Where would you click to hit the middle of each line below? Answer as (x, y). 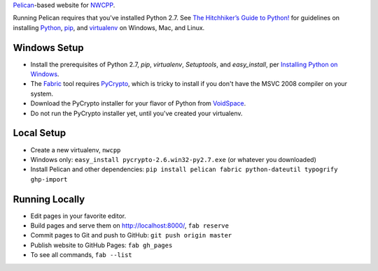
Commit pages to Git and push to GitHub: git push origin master (131, 235)
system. (42, 94)
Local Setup (40, 133)
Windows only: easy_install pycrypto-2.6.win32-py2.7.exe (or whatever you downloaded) (173, 159)
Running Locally (49, 199)
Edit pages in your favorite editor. (78, 216)
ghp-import (49, 179)
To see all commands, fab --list (81, 255)
